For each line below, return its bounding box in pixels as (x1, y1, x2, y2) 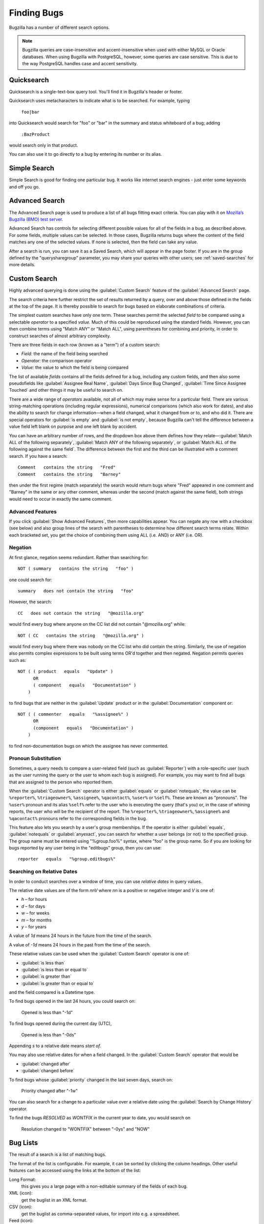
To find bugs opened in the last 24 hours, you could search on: (9, 998, 136, 1004)
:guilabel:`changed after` (21, 1060, 71, 1067)
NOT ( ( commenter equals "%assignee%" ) (18, 711, 129, 717)
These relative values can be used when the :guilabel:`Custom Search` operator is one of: (9, 951, 190, 957)
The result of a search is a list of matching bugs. (9, 1152, 107, 1157)
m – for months (21, 917, 52, 923)
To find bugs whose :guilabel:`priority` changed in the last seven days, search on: (9, 1077, 173, 1083)
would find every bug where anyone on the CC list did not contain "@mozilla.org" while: (9, 621, 186, 627)
